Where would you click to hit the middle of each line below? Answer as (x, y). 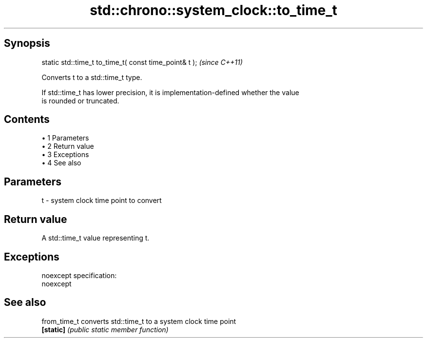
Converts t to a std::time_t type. (92, 77)
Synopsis (27, 43)
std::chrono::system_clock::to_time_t (213, 10)
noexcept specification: (79, 275)
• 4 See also (61, 163)
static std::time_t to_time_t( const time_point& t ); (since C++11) (142, 62)
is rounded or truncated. (80, 101)
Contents (27, 120)
